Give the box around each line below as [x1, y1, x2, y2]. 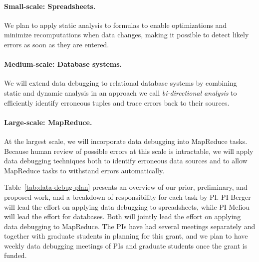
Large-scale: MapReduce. [4, 117, 92, 127]
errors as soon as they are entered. [4, 39, 109, 49]
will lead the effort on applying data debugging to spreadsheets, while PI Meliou [4, 201, 250, 212]
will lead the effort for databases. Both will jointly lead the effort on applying [4, 211, 241, 222]
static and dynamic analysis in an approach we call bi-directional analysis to [4, 87, 237, 98]
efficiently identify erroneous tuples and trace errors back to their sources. [4, 97, 230, 108]
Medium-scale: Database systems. [4, 59, 122, 69]
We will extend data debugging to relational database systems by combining [4, 78, 237, 88]
